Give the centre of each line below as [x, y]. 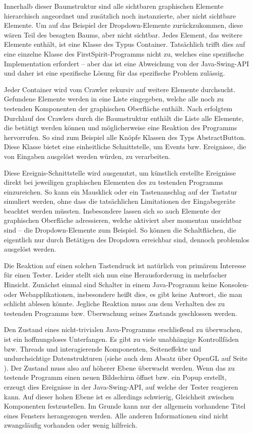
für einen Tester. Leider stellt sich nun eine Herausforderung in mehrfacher [116, 275]
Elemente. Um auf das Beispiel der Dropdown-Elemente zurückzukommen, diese [124, 25]
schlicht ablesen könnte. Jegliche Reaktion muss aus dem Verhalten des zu [115, 304]
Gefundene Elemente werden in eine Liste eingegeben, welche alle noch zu [114, 99]
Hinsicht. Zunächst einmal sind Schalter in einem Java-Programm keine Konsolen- [126, 285]
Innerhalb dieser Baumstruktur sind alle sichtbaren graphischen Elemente [114, 6]
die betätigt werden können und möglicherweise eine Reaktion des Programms [120, 128]
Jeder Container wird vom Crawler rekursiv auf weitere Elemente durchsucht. [120, 89]
